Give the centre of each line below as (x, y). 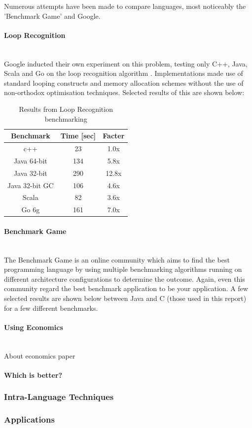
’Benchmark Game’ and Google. (52, 16)
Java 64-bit (30, 160)
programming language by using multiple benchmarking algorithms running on (123, 269)
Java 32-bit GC (31, 185)
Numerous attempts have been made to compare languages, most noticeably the (125, 6)
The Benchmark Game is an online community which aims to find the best (117, 259)
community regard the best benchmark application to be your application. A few (126, 288)
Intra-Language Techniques (59, 397)
